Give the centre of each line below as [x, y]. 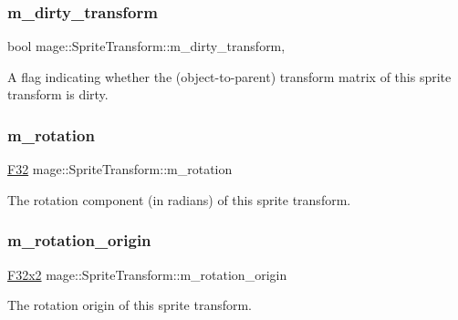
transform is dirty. [58, 94]
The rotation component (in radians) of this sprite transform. [179, 199]
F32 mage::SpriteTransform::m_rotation [120, 169]
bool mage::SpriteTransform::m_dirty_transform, [146, 46]
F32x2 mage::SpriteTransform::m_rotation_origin [147, 274]
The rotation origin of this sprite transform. [130, 305]
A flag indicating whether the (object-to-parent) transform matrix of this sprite [229, 76]
